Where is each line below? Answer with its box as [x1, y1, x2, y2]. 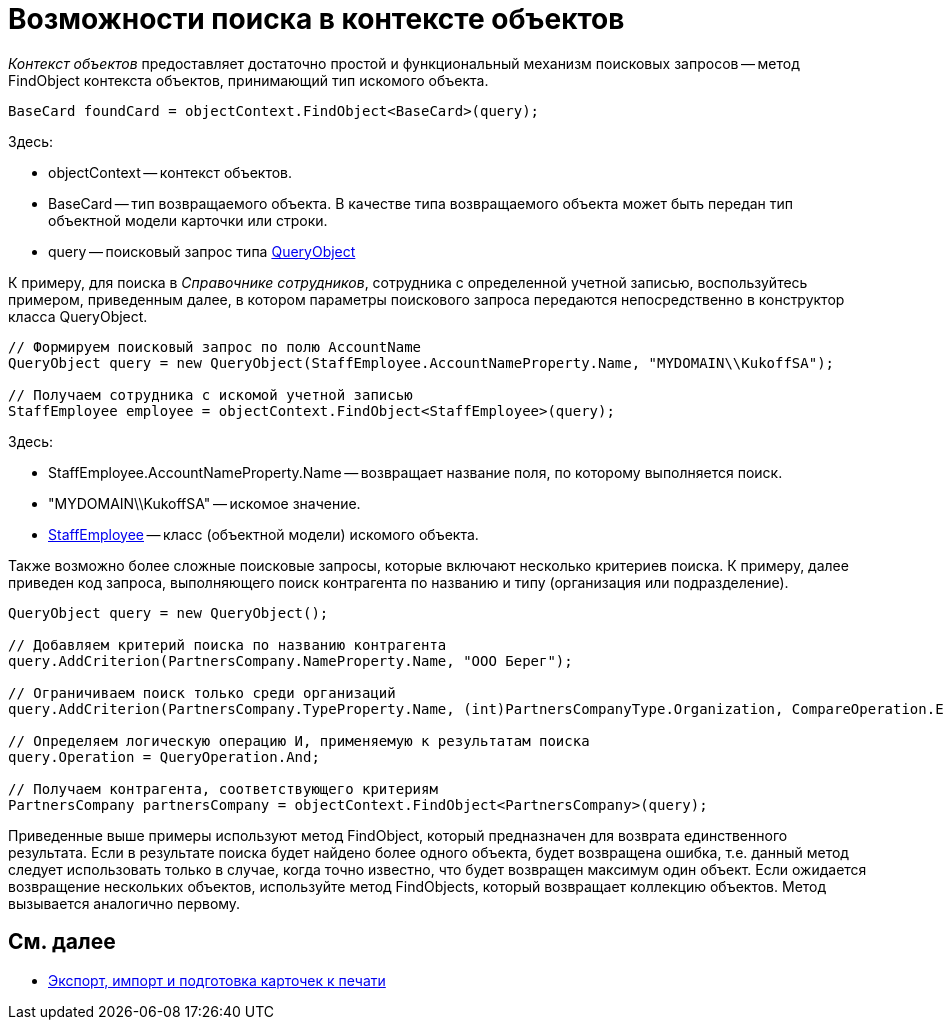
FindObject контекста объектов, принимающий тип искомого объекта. [8, 71, 489, 89]
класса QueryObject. [8, 307, 148, 325]
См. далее [8, 929, 116, 955]
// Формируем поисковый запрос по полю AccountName [8, 338, 422, 355]
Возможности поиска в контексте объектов [8, 2, 625, 36]
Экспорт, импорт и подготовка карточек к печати [48, 971, 386, 989]
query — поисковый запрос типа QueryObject [48, 242, 356, 260]
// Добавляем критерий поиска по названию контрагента [8, 636, 447, 653]
